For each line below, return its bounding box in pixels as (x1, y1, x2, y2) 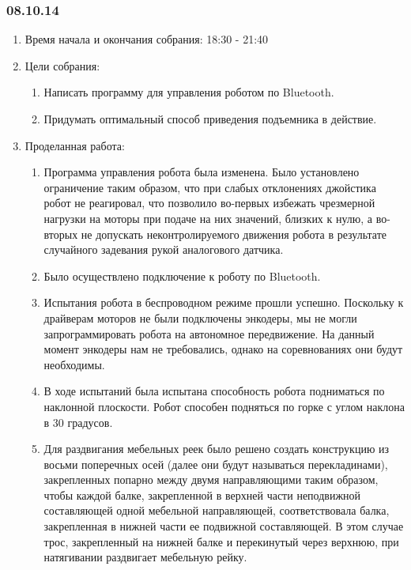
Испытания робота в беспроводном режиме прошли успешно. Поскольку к (43, 294, 404, 311)
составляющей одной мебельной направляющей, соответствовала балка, (43, 502, 390, 519)
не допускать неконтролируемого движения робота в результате (81, 225, 386, 242)
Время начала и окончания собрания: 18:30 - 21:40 (25, 31, 269, 47)
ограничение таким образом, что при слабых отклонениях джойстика (43, 179, 376, 195)
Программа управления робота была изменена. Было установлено (43, 164, 360, 180)
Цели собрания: (25, 57, 100, 74)
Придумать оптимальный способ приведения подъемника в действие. (43, 111, 377, 126)
